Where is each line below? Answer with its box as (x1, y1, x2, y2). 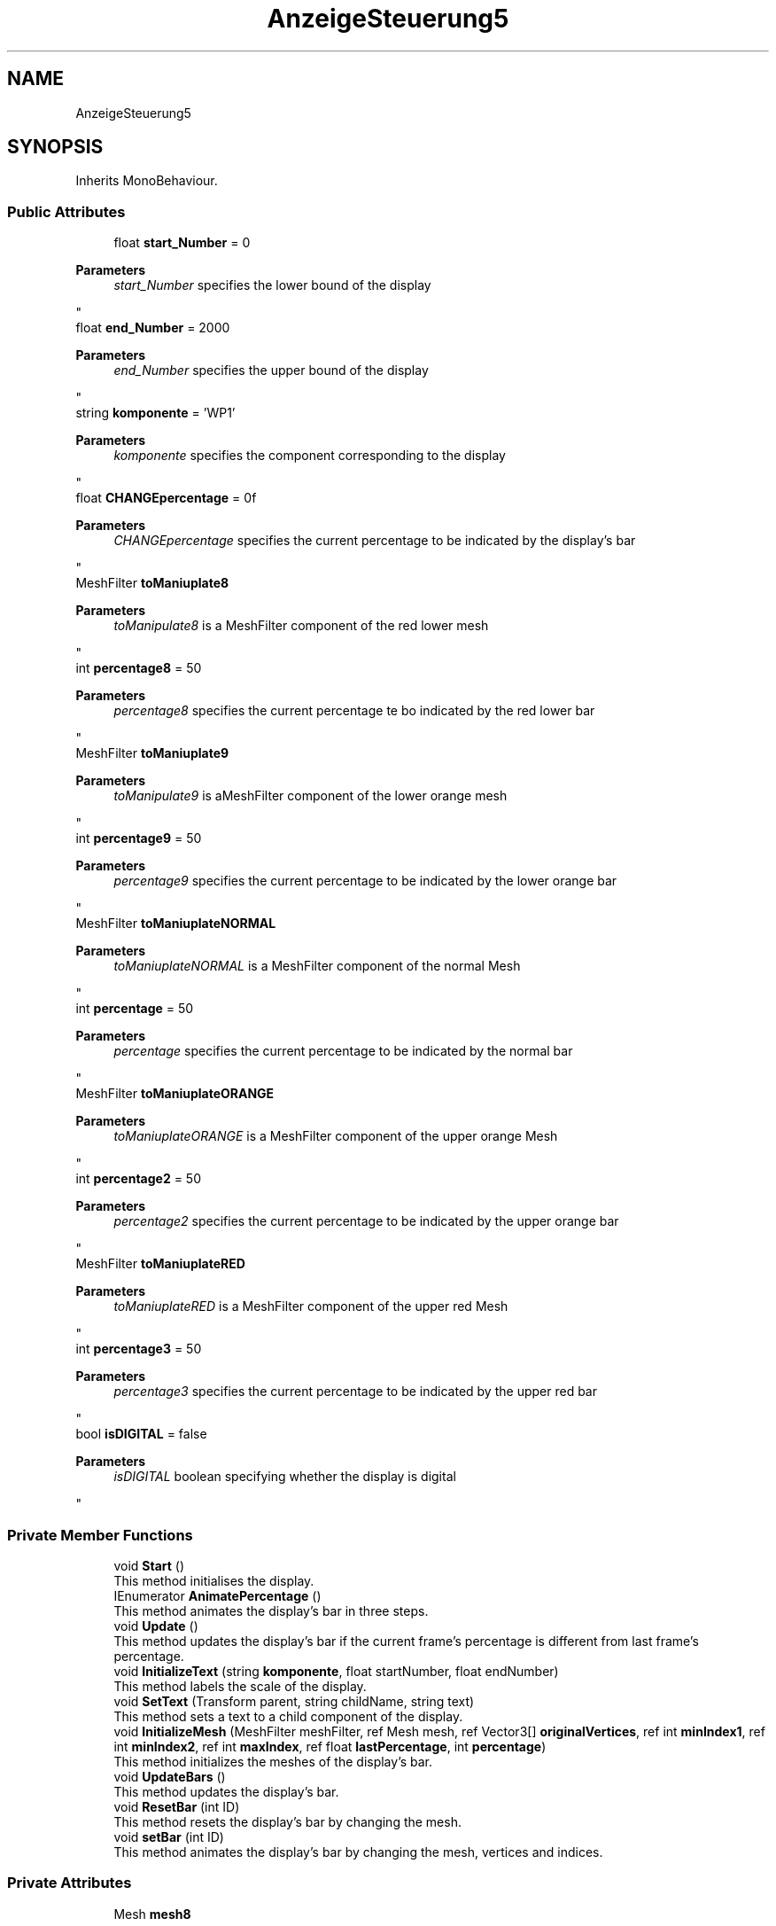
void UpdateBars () (113, 1768, 226, 1784)
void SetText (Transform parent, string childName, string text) (113, 1693, 475, 1709)
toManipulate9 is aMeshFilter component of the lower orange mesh (113, 788, 508, 804)
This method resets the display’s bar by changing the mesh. (113, 1813, 462, 1829)
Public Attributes (7, 202, 126, 221)
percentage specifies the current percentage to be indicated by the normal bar (113, 1043, 573, 1059)
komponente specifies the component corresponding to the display (113, 448, 506, 464)
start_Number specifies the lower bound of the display (113, 277, 431, 293)
